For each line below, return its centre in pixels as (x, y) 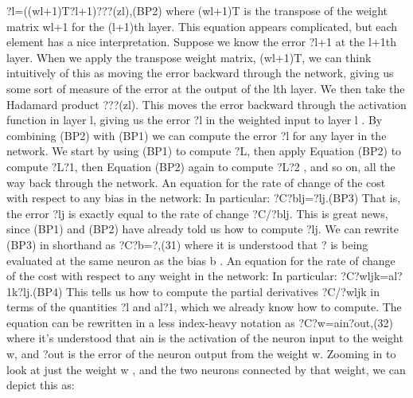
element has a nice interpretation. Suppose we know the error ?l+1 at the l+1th (201, 42)
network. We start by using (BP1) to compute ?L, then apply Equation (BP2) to (204, 151)
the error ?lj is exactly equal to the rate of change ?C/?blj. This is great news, (197, 213)
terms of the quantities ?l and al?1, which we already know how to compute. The (204, 307)
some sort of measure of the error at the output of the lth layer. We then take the (206, 88)
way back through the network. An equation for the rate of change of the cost (196, 182)
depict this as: (41, 385)
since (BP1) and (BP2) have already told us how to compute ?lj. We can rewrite (203, 229)
